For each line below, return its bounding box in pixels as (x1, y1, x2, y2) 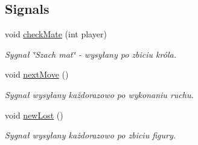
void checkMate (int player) (5, 28, 107, 40)
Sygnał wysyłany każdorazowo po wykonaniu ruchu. (5, 88, 194, 100)
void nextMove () (5, 68, 69, 81)
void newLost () (5, 108, 63, 121)
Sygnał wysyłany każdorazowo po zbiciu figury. (5, 129, 176, 141)
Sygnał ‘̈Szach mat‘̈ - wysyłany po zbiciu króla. (5, 48, 176, 60)
